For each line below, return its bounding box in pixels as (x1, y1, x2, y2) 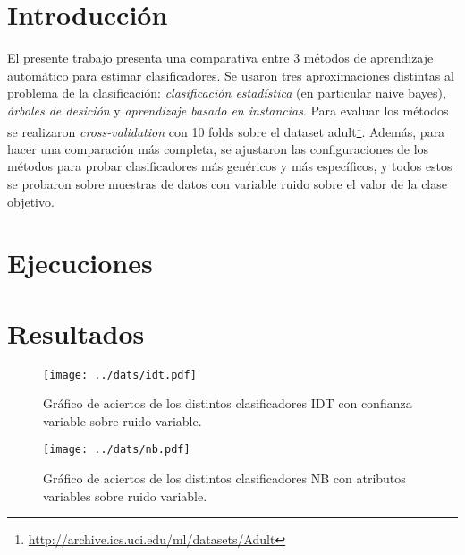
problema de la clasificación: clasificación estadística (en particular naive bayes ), (7, 83, 446, 102)
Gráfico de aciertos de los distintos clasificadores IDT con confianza (43, 394, 412, 413)
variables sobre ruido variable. (43, 486, 207, 505)
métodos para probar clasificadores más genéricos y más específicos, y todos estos (7, 157, 452, 175)
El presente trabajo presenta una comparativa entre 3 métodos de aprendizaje (7, 48, 434, 67)
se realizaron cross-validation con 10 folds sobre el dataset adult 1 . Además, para (7, 119, 445, 141)
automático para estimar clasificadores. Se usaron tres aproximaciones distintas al (7, 65, 454, 84)
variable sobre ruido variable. (43, 411, 202, 430)
